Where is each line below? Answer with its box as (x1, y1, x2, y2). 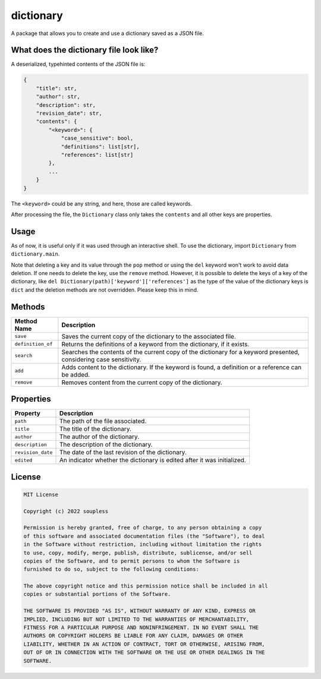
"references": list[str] (61, 151, 134, 158)
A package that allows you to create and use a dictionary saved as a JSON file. (11, 30, 204, 37)
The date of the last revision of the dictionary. (59, 449, 187, 457)
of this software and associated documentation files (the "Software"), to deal (23, 532, 265, 539)
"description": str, (36, 102, 96, 108)
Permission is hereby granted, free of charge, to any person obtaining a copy (23, 525, 262, 531)
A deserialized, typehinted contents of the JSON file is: (11, 61, 146, 68)
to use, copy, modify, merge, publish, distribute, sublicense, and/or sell (23, 549, 253, 556)
